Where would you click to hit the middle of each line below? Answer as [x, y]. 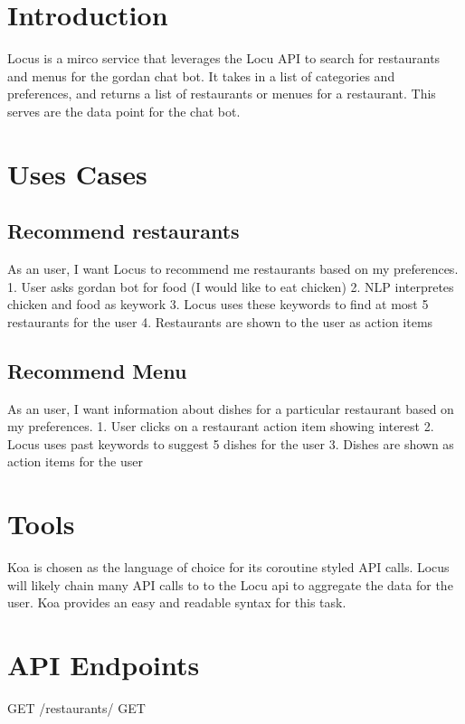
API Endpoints [104, 665]
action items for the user [75, 461]
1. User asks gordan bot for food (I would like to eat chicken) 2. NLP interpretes [231, 286]
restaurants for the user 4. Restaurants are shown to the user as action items [220, 321]
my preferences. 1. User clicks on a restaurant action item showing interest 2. [221, 426]
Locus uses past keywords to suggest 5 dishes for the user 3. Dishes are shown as [231, 443]
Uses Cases [77, 173]
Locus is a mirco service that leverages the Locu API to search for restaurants [224, 58]
